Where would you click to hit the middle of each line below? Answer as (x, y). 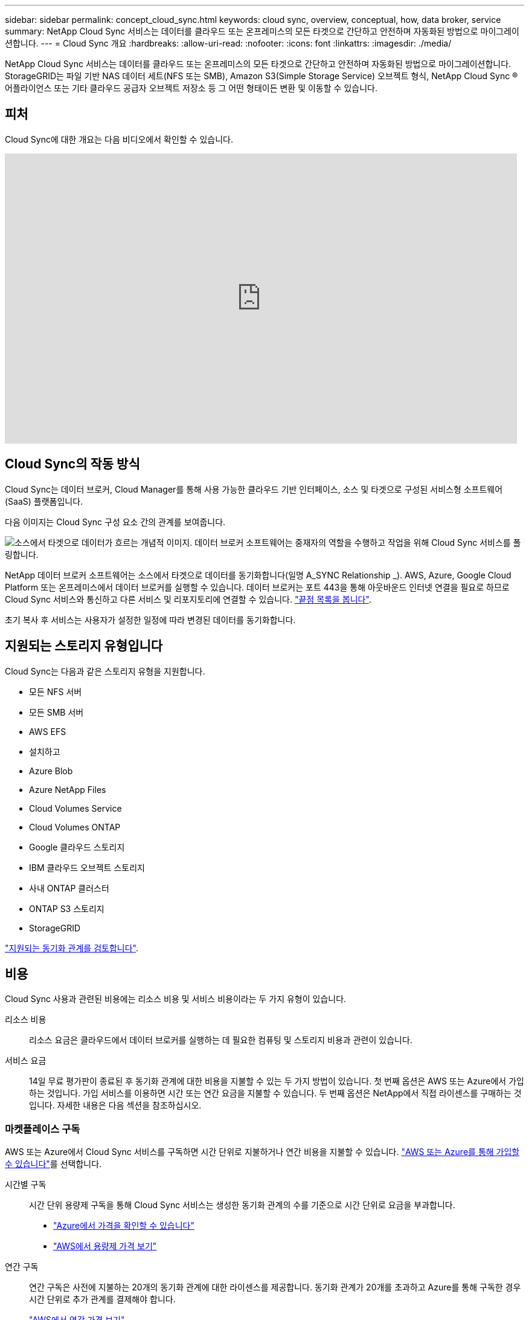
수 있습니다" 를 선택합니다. (53, 1164)
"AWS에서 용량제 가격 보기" (105, 1246)
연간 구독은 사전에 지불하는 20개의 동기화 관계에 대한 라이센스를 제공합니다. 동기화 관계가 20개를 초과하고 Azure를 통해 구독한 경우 (275, 1287)
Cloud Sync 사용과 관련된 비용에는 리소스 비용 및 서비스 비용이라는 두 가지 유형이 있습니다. (176, 999)
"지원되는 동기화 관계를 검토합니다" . (72, 948)
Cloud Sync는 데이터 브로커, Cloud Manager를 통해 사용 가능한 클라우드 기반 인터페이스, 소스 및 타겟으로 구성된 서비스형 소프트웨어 (254, 489)
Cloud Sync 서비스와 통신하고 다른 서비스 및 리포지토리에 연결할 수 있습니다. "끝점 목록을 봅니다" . (188, 599)
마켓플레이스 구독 (43, 1129)
